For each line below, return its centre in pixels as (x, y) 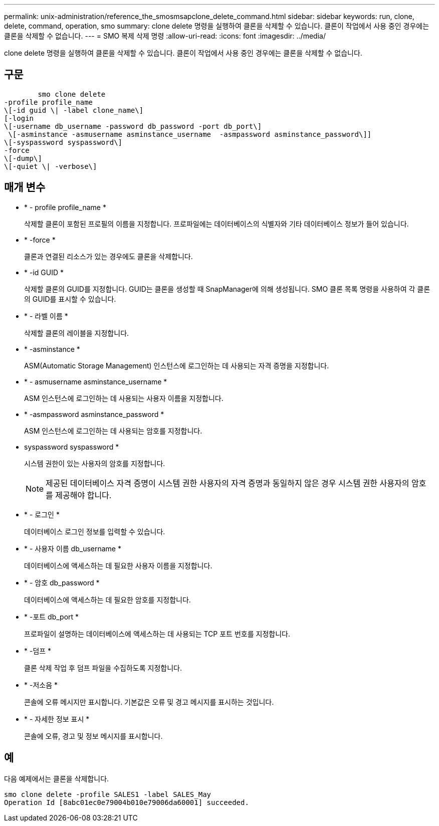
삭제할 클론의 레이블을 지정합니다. (77, 333)
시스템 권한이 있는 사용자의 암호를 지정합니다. (95, 463)
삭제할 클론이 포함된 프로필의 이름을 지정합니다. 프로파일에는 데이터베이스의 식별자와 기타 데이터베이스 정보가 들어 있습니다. (216, 224)
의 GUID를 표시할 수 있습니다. (70, 299)
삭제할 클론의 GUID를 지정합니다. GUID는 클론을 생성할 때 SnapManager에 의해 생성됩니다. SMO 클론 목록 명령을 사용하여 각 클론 (227, 289)
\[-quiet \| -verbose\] (51, 166)
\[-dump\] (23, 158)
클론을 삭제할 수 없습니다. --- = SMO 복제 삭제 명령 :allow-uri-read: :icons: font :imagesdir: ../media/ (165, 36)
